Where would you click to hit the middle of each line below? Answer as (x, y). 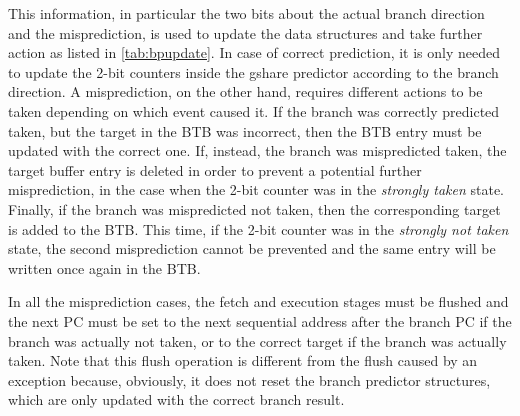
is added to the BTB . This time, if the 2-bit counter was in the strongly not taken (258, 228)
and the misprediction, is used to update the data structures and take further (245, 32)
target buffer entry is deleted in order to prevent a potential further (215, 169)
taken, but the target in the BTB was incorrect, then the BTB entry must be (245, 130)
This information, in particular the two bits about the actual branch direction (246, 13)
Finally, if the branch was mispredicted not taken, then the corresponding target (254, 208)
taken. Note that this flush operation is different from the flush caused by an (243, 360)
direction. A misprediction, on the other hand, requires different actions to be (245, 91)
